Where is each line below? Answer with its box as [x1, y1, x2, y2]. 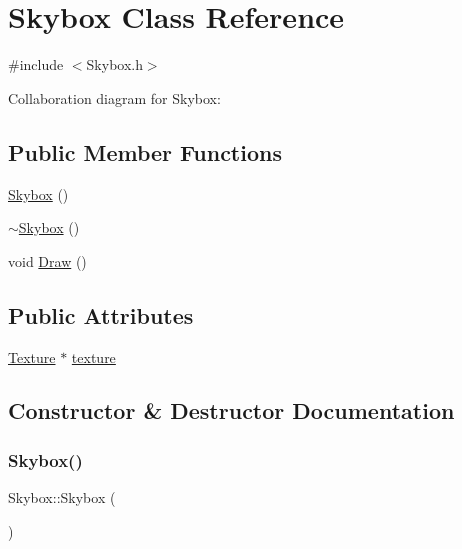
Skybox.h [86, 54, 143, 75]
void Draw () [8, 250, 87, 271]
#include [8, 54, 64, 75]
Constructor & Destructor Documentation [8, 395, 455, 426]
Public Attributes [8, 299, 194, 330]
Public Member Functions [8, 136, 282, 167]
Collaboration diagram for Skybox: [8, 87, 221, 108]
